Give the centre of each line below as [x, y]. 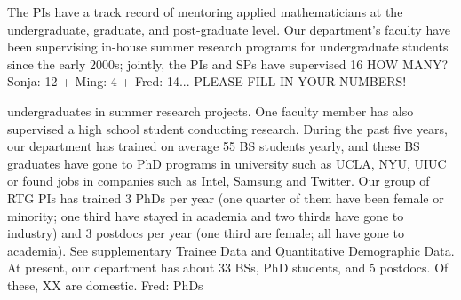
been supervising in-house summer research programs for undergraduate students [228, 47]
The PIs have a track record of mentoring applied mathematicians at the [205, 12]
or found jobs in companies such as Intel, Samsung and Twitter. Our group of [219, 181]
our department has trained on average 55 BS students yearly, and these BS [214, 146]
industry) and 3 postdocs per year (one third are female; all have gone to [206, 233]
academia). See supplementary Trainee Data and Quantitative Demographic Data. [231, 250]
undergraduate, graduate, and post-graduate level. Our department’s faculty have [229, 29]
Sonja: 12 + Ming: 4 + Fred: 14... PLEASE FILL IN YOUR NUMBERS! [207, 81]
